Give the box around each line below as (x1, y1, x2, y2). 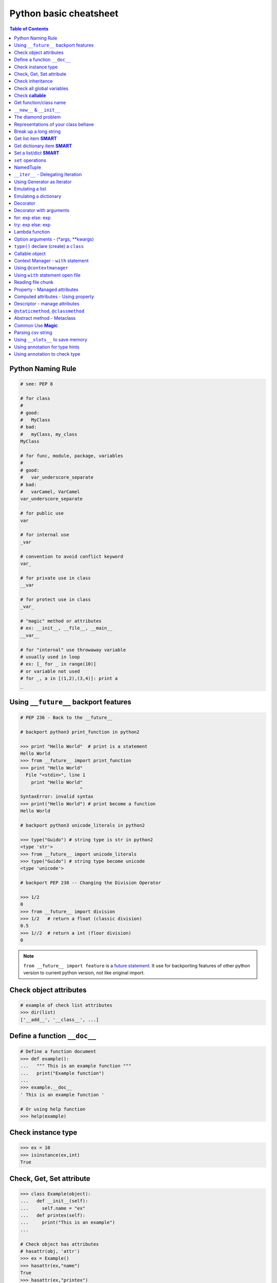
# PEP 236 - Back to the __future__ (20, 715, 113, 721)
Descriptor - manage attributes (14, 301, 80, 307)
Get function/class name (14, 100, 66, 106)
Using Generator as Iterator (14, 179, 72, 185)
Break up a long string (14, 128, 61, 134)
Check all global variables (14, 85, 69, 91)
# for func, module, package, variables (20, 453, 123, 459)
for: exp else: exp (14, 215, 51, 221)
